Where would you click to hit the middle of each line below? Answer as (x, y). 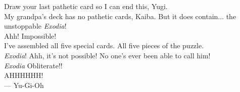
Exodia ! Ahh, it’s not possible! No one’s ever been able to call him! (107, 55)
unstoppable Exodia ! (35, 26)
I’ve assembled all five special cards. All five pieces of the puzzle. (104, 45)
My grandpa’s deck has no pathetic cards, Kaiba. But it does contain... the (120, 16)
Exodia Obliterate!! (33, 65)
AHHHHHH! (24, 75)
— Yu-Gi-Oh (24, 85)
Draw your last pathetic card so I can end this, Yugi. (86, 6)
